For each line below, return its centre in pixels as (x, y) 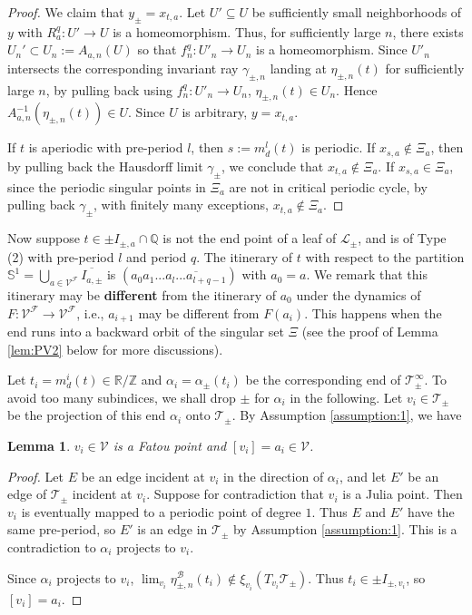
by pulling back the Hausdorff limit (105, 166)
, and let (363, 476)
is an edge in (172, 529)
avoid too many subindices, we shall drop (122, 397)
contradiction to (52, 547)
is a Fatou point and (170, 445)
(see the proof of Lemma (370, 331)
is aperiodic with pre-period (106, 147)
